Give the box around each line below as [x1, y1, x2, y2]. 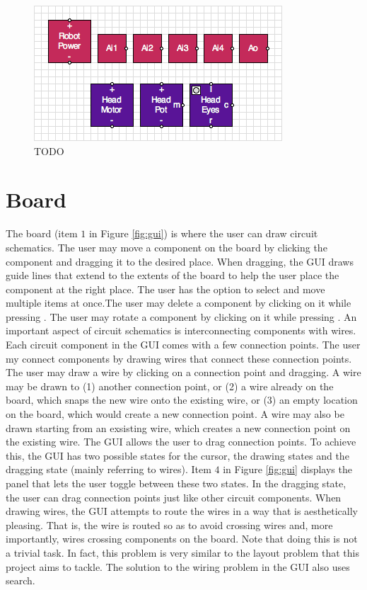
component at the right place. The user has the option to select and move [6, 281, 325, 296]
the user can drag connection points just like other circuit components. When [6, 489, 342, 504]
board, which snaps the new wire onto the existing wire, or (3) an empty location [6, 392, 358, 407]
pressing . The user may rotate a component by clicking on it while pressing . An [6, 309, 357, 324]
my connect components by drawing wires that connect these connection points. [6, 351, 352, 365]
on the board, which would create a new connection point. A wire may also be [6, 407, 344, 421]
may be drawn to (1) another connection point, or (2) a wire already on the [6, 378, 334, 393]
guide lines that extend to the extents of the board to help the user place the [6, 268, 339, 283]
